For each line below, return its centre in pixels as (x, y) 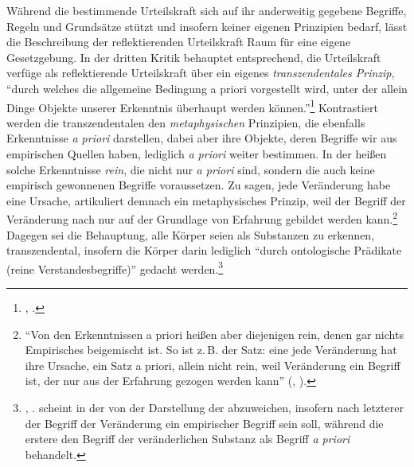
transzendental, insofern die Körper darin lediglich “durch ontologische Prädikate (204, 250)
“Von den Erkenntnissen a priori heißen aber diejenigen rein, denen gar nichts (214, 334)
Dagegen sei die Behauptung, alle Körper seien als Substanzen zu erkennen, (191, 234)
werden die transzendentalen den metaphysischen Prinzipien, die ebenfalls (186, 122)
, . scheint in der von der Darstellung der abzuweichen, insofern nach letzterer (214, 408)
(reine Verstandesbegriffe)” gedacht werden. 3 (115, 267)
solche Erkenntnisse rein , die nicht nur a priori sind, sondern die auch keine (191, 169)
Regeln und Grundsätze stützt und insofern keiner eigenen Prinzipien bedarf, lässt (207, 26)
